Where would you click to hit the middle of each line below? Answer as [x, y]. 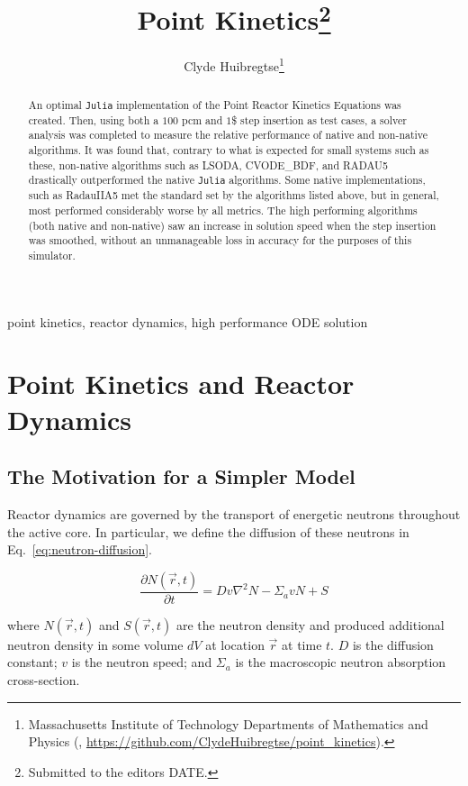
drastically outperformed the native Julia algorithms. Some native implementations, [227, 180]
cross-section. [44, 680]
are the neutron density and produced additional [310, 624]
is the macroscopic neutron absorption [341, 662]
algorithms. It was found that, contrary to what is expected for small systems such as [229, 149]
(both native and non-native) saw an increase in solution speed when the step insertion [232, 225]
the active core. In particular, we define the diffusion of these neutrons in [208, 531]
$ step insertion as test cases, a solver [319, 119]
